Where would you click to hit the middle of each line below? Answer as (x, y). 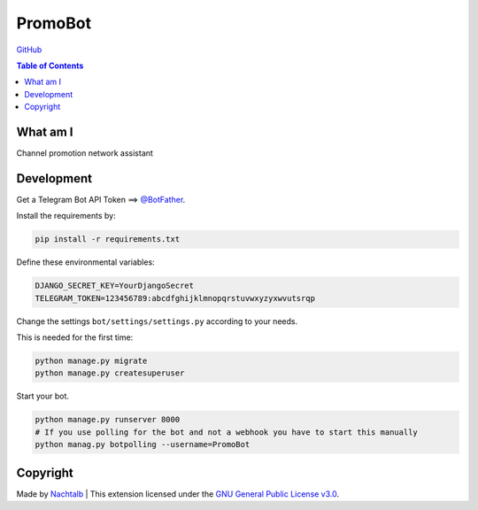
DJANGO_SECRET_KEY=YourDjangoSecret (115, 286)
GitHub (29, 50)
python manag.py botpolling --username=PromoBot (143, 444)
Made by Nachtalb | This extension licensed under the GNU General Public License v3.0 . (178, 494)
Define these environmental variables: (85, 262)
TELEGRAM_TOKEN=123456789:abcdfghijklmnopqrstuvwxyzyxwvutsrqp (175, 298)
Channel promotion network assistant (85, 153)
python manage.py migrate (91, 361)
